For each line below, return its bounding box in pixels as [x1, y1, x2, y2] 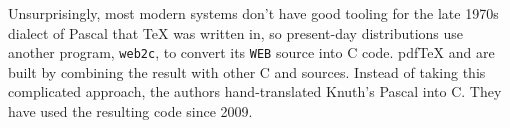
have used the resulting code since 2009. [8, 101, 253, 122]
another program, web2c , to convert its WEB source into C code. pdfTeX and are [8, 42, 495, 63]
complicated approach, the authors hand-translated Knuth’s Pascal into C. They [8, 81, 502, 102]
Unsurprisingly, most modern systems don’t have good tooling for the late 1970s [8, 3, 499, 23]
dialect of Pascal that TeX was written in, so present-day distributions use [8, 22, 464, 43]
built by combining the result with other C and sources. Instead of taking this [8, 61, 486, 82]
